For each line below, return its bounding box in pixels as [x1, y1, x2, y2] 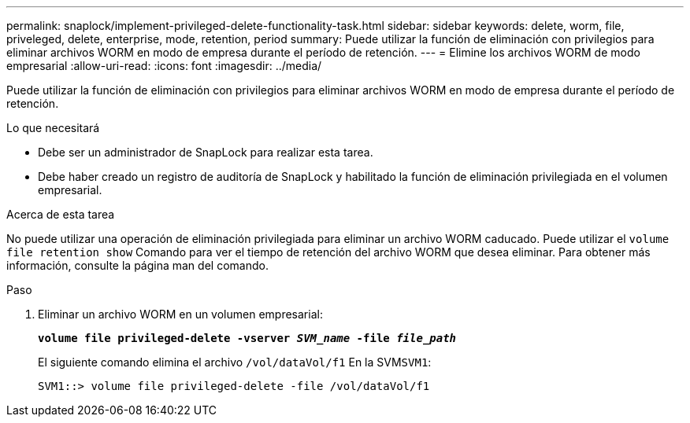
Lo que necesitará [6, 121, 100, 134]
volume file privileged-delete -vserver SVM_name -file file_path [38, 332, 457, 344]
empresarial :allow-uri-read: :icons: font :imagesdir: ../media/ [6, 59, 322, 72]
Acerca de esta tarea [6, 208, 115, 221]
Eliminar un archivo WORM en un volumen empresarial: [38, 307, 323, 321]
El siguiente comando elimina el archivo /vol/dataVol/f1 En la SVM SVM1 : [38, 355, 432, 369]
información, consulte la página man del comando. [6, 259, 269, 272]
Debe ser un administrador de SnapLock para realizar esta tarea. [38, 145, 373, 159]
